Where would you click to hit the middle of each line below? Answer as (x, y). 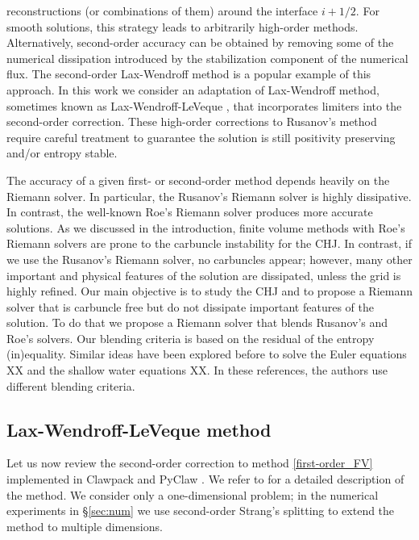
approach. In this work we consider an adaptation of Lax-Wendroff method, (193, 89)
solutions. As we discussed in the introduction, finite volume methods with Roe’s (206, 227)
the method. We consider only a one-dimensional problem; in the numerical (193, 494)
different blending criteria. (71, 385)
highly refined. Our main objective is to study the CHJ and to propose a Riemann (209, 291)
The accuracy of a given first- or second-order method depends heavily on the (198, 180)
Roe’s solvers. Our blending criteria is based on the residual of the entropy (191, 338)
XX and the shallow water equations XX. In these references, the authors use (197, 370)
